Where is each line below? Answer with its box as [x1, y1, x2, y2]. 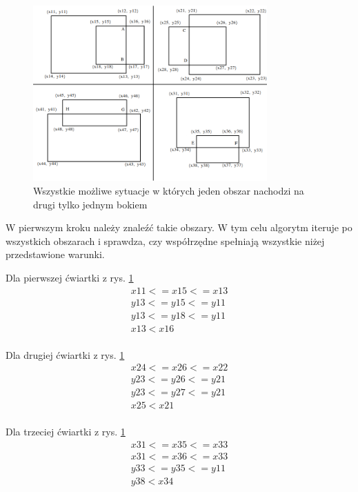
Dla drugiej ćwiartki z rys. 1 [6, 347, 125, 362]
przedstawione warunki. [6, 247, 105, 262]
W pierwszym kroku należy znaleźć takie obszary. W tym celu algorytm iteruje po [6, 220, 352, 235]
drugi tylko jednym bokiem [33, 197, 148, 211]
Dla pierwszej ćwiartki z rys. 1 [6, 270, 134, 284]
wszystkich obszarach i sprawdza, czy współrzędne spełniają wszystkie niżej [6, 233, 325, 248]
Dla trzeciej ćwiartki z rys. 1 [6, 424, 126, 439]
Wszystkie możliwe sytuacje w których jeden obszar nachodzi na [33, 183, 304, 197]
